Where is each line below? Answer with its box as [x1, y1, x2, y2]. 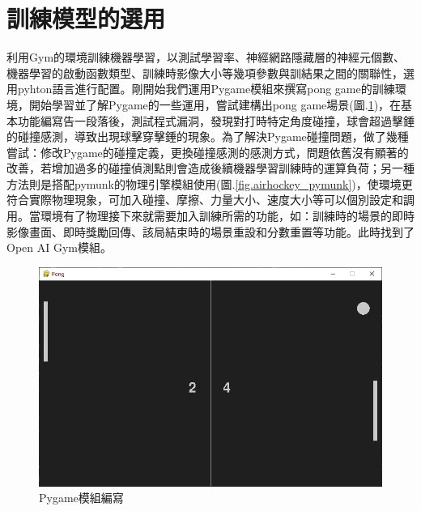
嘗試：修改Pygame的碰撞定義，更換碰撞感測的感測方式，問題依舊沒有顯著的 [6, 143, 409, 160]
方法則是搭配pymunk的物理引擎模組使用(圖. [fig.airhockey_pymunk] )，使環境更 [6, 175, 413, 192]
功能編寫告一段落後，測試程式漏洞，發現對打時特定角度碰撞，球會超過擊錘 [17, 112, 415, 129]
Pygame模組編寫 [39, 489, 124, 506]
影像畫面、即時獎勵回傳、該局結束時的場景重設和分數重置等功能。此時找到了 [6, 223, 415, 240]
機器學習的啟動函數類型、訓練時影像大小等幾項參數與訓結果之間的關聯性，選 [6, 64, 415, 81]
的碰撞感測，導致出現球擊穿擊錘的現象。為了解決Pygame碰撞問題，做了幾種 [6, 128, 409, 145]
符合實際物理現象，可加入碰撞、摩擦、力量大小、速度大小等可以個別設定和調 [6, 191, 415, 208]
